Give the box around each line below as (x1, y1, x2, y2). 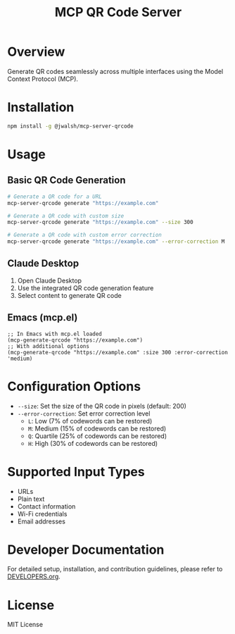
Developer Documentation (7, 542, 165, 557)
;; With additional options (7, 342, 90, 349)
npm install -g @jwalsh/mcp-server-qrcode (7, 123, 134, 130)
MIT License (7, 621, 44, 629)
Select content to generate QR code (17, 291, 122, 299)
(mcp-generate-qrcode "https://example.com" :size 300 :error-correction (7, 349, 229, 356)
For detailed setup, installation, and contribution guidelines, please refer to (7, 565, 223, 573)
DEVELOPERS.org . (7, 572, 61, 581)
